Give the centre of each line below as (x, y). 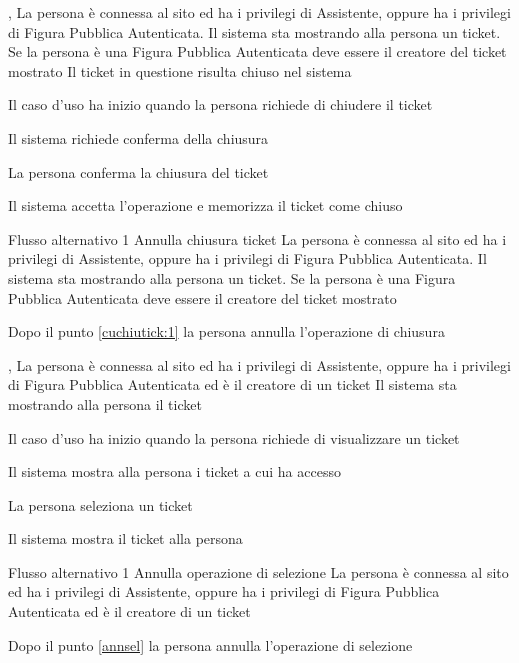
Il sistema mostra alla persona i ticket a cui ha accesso (174, 471)
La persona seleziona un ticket (100, 504)
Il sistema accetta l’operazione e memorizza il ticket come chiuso (205, 205)
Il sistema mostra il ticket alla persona (125, 538)
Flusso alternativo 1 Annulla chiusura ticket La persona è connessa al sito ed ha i (257, 238)
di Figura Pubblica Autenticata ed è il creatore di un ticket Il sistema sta (232, 384)
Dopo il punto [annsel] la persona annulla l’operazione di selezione (210, 644)
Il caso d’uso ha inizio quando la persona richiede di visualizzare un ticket (234, 437)
